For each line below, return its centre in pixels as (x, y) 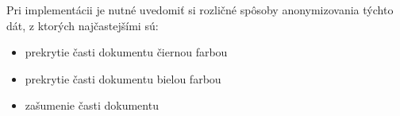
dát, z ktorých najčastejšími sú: (83, 25)
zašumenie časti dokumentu (92, 105)
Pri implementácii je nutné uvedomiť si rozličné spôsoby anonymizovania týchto (200, 10)
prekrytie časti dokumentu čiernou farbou (126, 52)
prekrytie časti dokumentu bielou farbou (123, 78)
